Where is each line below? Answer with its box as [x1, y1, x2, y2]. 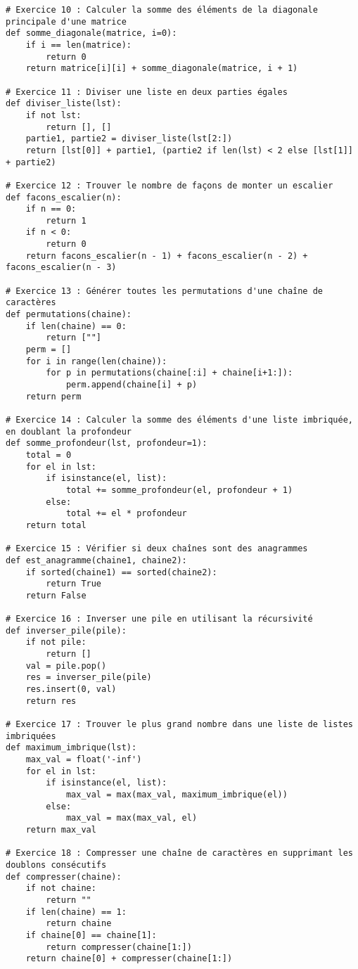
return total [25, 520, 87, 530]
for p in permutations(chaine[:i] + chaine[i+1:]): [46, 368, 293, 378]
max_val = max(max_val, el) [65, 813, 198, 823]
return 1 [46, 215, 87, 226]
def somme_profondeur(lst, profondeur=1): [6, 438, 207, 449]
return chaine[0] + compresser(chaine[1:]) [25, 954, 233, 964]
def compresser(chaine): [6, 871, 122, 882]
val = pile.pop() [25, 660, 107, 671]
